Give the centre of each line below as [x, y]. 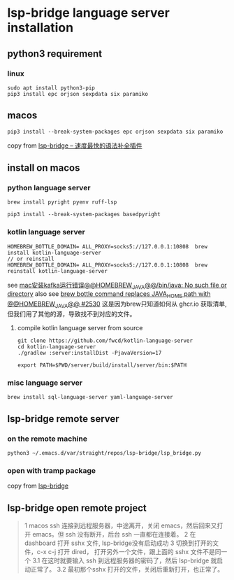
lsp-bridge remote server [64, 419]
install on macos [44, 168]
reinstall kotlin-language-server [58, 271]
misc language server [45, 383]
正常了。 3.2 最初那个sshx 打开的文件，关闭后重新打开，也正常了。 [127, 570]
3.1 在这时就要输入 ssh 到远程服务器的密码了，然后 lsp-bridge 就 [125, 560]
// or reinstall [31, 259]
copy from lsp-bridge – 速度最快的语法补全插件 [75, 146]
